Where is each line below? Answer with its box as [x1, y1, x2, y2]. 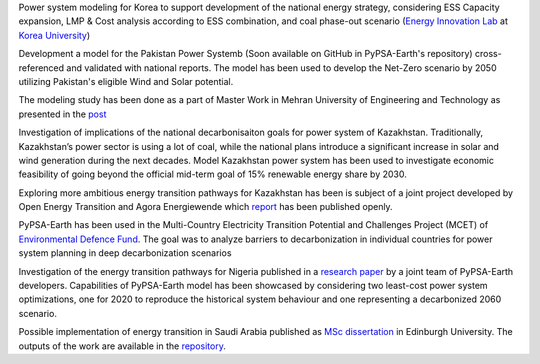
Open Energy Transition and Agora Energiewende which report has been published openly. [18, 201, 394, 213]
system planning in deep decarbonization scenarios [18, 247, 232, 259]
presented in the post [18, 108, 107, 120]
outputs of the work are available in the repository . [18, 340, 227, 352]
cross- [475, 48, 502, 60]
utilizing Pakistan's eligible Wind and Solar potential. [18, 75, 234, 87]
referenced [18, 61, 65, 74]
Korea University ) [18, 29, 91, 41]
